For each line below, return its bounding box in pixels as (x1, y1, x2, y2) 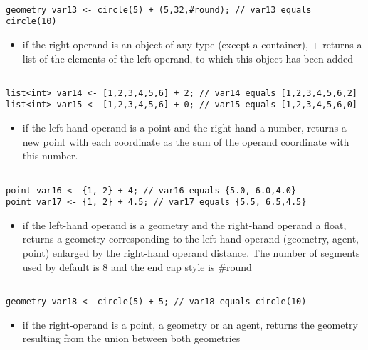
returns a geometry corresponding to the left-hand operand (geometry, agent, (22, 231, 359, 246)
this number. (22, 148, 78, 163)
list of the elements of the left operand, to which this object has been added (22, 51, 354, 65)
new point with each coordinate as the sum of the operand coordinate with (22, 134, 349, 149)
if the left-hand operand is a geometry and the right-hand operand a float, (22, 217, 347, 232)
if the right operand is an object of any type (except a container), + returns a (22, 36, 362, 51)
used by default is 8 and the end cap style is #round (22, 259, 252, 274)
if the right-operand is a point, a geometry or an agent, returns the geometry (22, 317, 358, 332)
